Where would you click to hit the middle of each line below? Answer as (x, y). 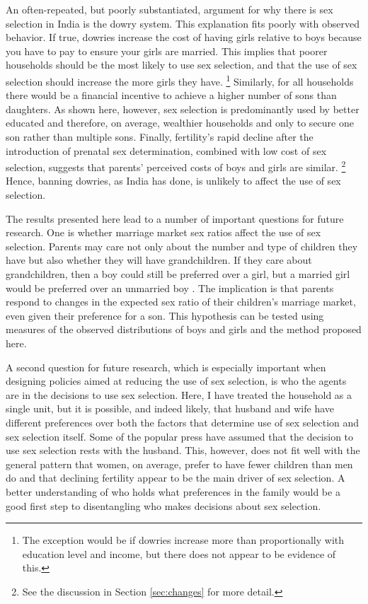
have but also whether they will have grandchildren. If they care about (159, 260)
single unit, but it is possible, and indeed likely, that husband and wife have (170, 408)
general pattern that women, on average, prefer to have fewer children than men (179, 464)
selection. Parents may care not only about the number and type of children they (182, 246)
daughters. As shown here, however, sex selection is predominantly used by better (183, 109)
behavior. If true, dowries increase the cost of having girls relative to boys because (184, 37)
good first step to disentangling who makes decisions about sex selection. (163, 505)
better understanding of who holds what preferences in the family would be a (173, 491)
